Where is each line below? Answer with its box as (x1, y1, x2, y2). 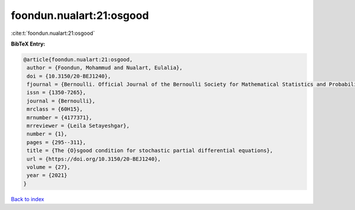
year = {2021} (27, 172, 67, 179)
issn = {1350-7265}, (27, 89, 86, 96)
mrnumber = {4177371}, (27, 114, 93, 121)
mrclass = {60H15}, (27, 106, 83, 112)
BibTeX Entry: (11, 40, 46, 47)
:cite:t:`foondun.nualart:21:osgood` (11, 30, 95, 37)
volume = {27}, (27, 164, 71, 170)
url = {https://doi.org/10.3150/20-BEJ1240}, (27, 156, 161, 162)
